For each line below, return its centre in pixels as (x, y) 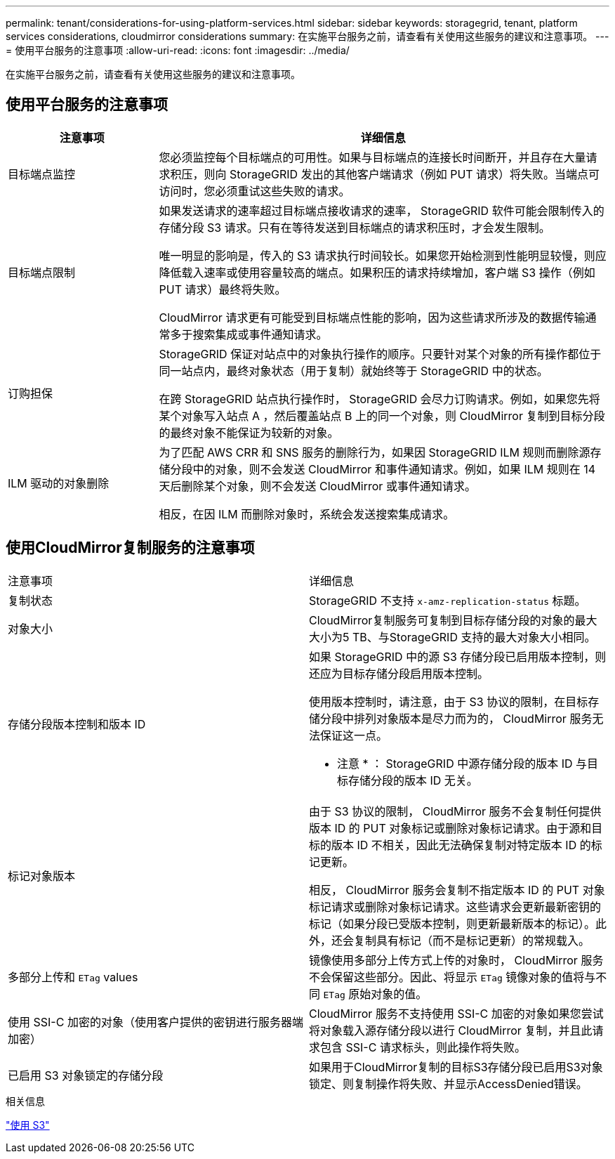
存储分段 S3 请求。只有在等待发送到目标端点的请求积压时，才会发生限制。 (355, 227)
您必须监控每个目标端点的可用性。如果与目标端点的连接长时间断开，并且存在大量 (372, 157)
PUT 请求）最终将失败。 (223, 289)
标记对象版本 (42, 876)
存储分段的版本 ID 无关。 (413, 780)
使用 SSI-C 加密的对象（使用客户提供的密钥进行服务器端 (156, 1022)
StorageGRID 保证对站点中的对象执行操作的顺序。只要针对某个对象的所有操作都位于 (380, 354)
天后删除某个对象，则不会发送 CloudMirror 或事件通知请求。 (317, 486)
